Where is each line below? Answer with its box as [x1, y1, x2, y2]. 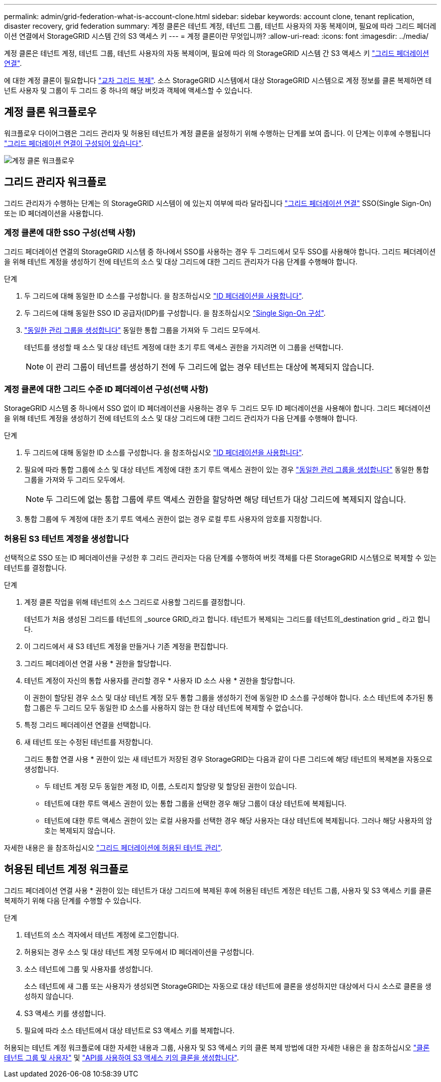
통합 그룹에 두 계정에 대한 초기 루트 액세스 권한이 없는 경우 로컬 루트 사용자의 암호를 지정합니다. [24, 515, 322, 524]
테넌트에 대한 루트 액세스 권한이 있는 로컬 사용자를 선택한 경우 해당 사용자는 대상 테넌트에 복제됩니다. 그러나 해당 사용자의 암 [44, 816, 432, 825]
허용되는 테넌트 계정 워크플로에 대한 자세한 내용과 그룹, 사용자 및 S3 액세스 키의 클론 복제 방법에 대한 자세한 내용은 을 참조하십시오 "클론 [4, 1043, 430, 1052]
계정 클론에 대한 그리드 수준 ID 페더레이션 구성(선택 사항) [4, 384, 208, 394]
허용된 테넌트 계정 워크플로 [4, 863, 128, 876]
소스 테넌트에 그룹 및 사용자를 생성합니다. [24, 964, 153, 973]
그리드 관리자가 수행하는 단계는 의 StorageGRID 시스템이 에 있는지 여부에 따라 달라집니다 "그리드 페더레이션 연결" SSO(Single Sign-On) [4, 198, 432, 207]
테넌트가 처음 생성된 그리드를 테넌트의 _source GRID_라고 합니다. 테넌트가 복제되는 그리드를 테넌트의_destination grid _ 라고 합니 [24, 614, 430, 623]
